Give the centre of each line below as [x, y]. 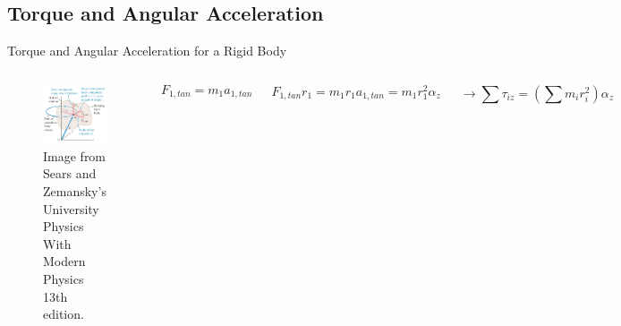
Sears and [70, 173]
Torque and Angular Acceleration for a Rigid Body [147, 51]
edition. [64, 314]
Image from [75, 155]
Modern [64, 261]
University [71, 208]
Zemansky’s [75, 191]
